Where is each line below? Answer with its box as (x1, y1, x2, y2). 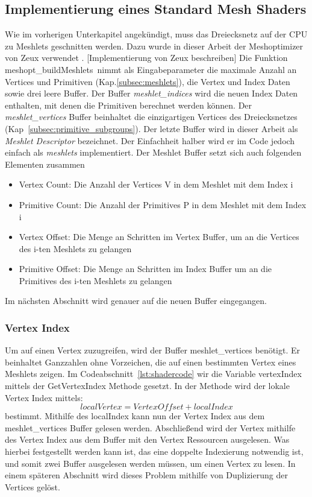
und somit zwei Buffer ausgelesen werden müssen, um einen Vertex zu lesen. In (5, 457, 296, 469)
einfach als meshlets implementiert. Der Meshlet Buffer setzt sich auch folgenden (5, 146, 302, 159)
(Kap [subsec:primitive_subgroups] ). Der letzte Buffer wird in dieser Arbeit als (5, 122, 298, 135)
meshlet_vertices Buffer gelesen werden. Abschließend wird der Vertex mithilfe (5, 421, 296, 434)
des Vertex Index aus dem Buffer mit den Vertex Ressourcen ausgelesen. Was (5, 433, 290, 446)
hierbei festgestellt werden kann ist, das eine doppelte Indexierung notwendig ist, (5, 445, 304, 458)
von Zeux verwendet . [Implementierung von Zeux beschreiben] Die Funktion (5, 51, 288, 64)
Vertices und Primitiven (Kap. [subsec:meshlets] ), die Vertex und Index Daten (5, 75, 290, 87)
